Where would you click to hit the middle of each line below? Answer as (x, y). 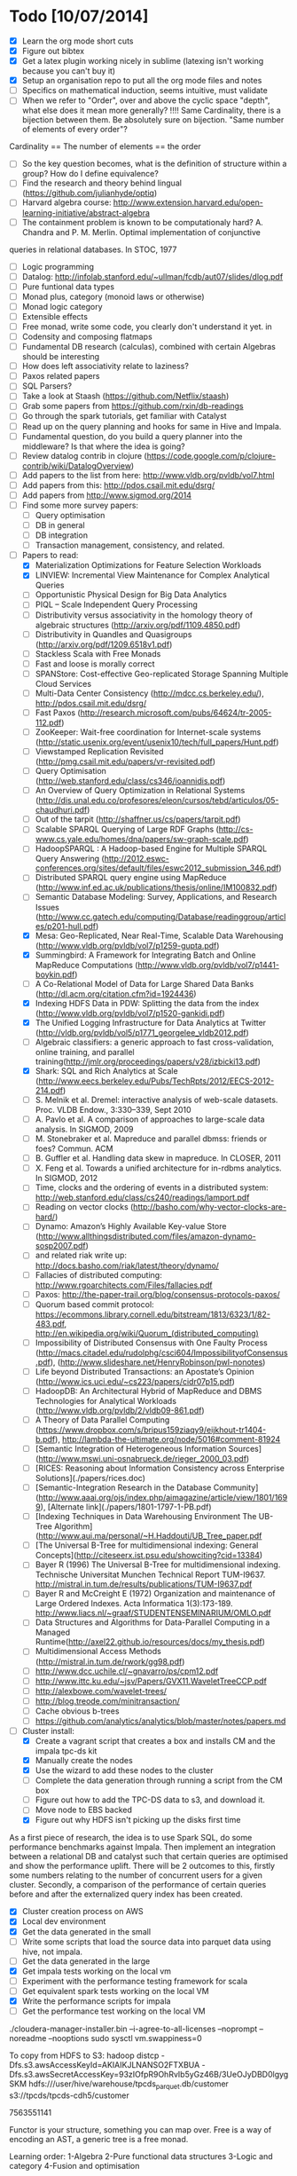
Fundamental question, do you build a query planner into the (132, 436)
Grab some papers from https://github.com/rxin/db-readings (133, 406)
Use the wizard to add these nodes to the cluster (125, 1770)
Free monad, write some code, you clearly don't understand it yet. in (147, 327)
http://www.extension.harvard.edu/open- (188, 202)
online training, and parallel (85, 1052)
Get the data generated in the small (86, 1931)
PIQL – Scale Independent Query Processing (116, 604)
